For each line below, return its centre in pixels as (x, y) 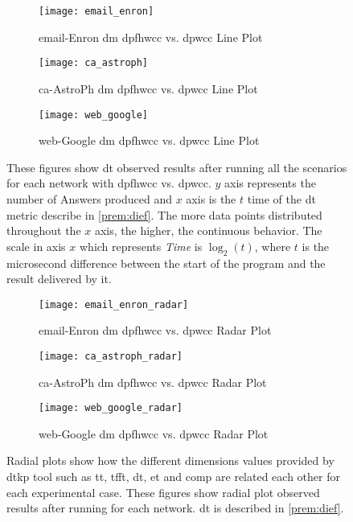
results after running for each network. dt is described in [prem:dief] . (175, 508)
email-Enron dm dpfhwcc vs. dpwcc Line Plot (151, 37)
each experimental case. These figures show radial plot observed (163, 492)
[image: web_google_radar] (111, 408)
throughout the (44, 230)
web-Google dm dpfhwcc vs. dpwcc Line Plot (149, 140)
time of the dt (281, 198)
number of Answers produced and (90, 198)
